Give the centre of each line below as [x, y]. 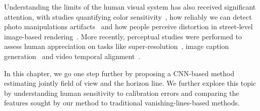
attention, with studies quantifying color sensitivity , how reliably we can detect [128, 16]
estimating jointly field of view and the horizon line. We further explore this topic [130, 83]
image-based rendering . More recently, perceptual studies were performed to [123, 36]
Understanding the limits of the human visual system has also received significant [130, 7]
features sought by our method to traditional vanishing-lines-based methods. [122, 103]
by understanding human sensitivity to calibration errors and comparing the [122, 93]
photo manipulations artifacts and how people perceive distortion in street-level [128, 26]
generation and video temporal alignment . [72, 56]
